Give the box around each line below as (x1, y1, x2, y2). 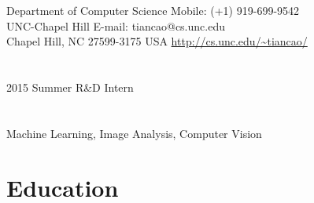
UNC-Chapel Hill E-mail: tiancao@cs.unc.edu (6, 17, 225, 34)
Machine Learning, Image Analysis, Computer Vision (6, 125, 262, 141)
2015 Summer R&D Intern (6, 79, 134, 96)
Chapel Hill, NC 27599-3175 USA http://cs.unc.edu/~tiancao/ (6, 33, 308, 49)
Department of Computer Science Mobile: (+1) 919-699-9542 (6, 2, 300, 19)
